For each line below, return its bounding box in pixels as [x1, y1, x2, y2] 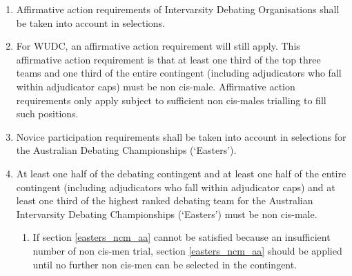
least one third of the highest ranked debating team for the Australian [16, 193, 313, 208]
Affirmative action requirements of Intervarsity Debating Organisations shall [16, 2, 340, 16]
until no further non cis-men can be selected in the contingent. [32, 257, 297, 271]
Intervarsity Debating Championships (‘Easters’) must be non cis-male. [16, 206, 317, 221]
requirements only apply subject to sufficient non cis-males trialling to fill [16, 92, 326, 107]
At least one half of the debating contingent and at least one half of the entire [16, 166, 346, 180]
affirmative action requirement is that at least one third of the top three [16, 52, 321, 66]
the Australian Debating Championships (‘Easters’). [16, 143, 237, 157]
